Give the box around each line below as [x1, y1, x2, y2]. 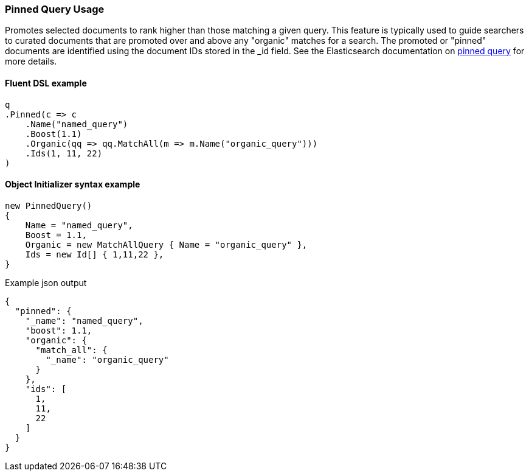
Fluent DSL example [5, 77, 87, 88]
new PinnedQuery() [5, 200, 92, 211]
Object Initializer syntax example [5, 179, 140, 190]
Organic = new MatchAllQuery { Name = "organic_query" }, [25, 239, 308, 250]
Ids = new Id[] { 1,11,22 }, [25, 249, 164, 259]
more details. [5, 56, 57, 67]
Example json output [5, 277, 87, 288]
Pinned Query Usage [5, 3, 105, 15]
